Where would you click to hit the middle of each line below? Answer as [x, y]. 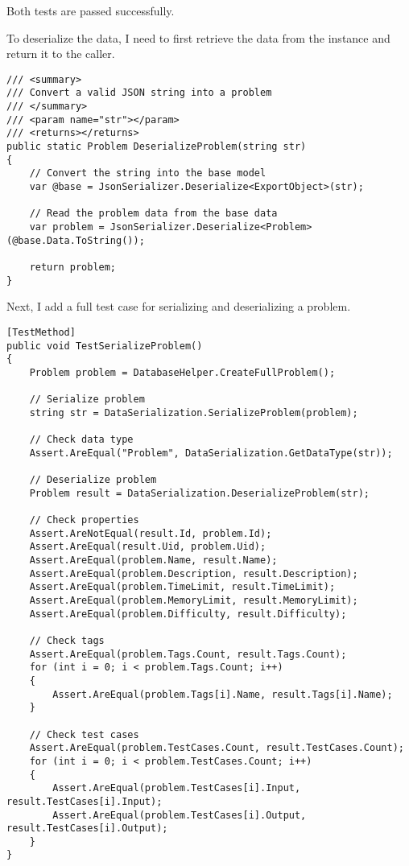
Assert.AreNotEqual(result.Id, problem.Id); [151, 533]
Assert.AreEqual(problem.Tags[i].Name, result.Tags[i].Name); [223, 694]
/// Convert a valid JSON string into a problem [139, 93]
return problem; [73, 267]
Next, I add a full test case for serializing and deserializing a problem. [179, 306]
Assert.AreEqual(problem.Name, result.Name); [153, 561]
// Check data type [81, 440]
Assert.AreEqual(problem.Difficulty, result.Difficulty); [188, 614]
